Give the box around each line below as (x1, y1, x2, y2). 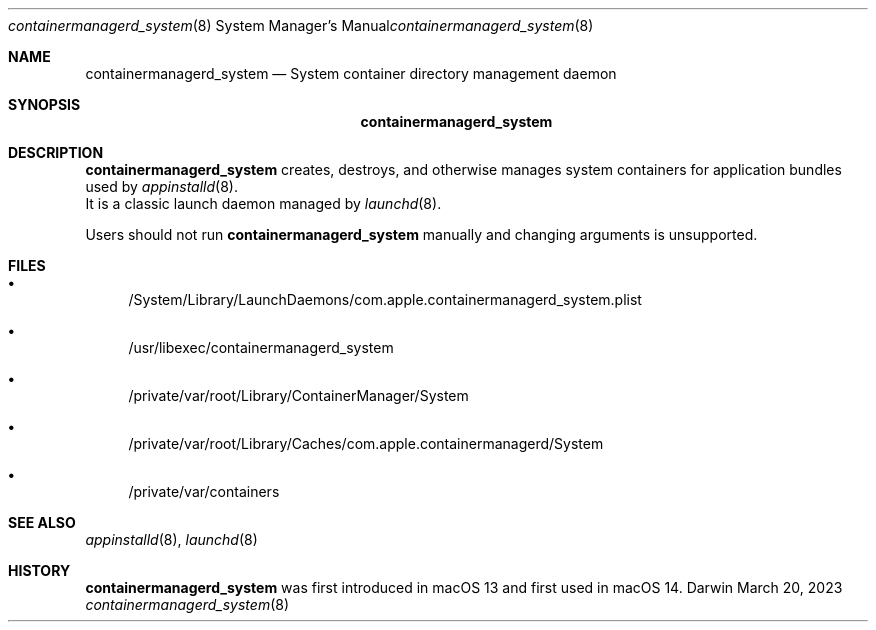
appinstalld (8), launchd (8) (85, 531, 258, 548)
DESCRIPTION (8, 144, 104, 161)
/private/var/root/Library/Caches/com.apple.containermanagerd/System (128, 435, 604, 452)
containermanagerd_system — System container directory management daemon (85, 65, 617, 82)
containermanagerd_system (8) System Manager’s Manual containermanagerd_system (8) (8, 17, 594, 34)
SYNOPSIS (8, 96, 81, 113)
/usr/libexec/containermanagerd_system (128, 339, 394, 356)
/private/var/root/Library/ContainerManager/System (128, 387, 469, 404)
